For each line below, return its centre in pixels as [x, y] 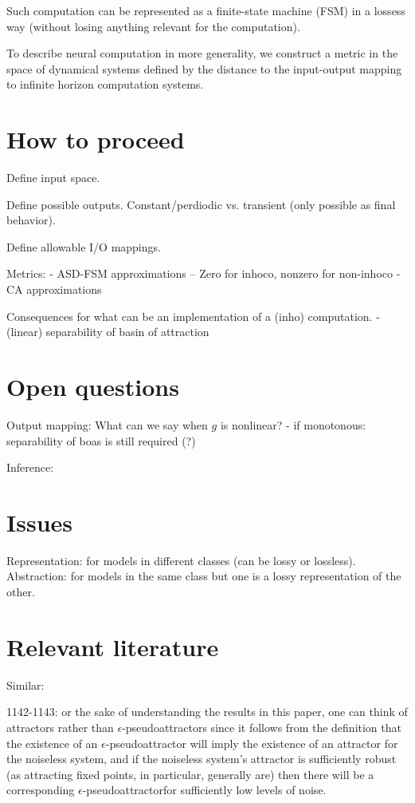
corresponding [41, 790]
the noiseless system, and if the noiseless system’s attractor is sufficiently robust [202, 759]
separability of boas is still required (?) [101, 440]
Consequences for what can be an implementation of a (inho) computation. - [193, 316]
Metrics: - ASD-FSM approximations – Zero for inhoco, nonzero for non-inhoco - [204, 273]
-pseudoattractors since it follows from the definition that [262, 727]
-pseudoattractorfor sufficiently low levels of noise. [204, 790]
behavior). [31, 220]
